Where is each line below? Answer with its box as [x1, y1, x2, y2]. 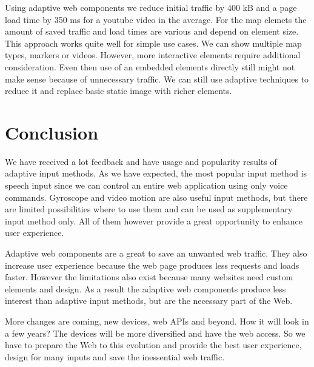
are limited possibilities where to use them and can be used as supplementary [5, 203, 293, 215]
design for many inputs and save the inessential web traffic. [5, 350, 225, 363]
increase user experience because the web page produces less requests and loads [5, 258, 299, 271]
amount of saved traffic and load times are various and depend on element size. [5, 25, 299, 38]
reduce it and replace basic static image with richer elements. [5, 84, 232, 97]
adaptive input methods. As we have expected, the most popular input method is [5, 167, 307, 180]
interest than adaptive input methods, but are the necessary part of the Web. [5, 294, 293, 307]
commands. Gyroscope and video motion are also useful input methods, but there [5, 190, 308, 203]
